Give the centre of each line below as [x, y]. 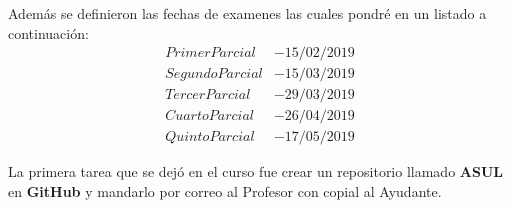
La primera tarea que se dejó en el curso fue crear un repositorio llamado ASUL [256, 171]
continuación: [48, 32]
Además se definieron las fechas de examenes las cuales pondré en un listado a [247, 13]
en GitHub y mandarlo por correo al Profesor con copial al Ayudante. [225, 190]
